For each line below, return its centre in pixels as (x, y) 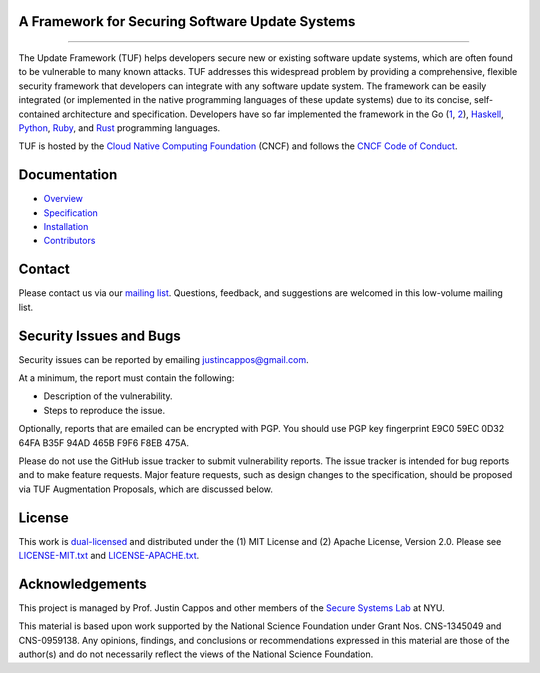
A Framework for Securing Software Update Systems (187, 21)
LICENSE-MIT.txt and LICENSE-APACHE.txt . (109, 556)
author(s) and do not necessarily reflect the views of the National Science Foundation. (196, 654)
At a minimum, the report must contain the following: (126, 378)
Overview (63, 199)
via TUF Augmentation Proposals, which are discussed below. (146, 489)
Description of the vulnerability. (108, 396)
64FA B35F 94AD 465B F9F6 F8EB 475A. (104, 442)
